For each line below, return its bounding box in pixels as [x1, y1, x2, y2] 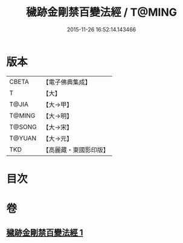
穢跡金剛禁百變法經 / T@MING [26, 5, 177, 19]
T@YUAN [9, 134, 37, 142]
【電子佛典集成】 [42, 78, 92, 86]
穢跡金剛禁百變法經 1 [6, 227, 83, 238]
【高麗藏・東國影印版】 [42, 145, 110, 154]
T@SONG [9, 122, 37, 131]
